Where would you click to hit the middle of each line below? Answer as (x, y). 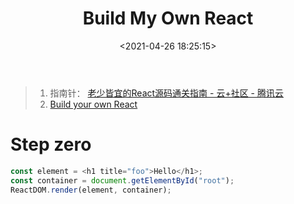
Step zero (51, 144)
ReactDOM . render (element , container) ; (91, 190)
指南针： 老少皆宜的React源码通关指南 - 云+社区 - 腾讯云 (166, 93)
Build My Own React (168, 18)
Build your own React (93, 104)
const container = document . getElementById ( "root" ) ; (122, 180)
